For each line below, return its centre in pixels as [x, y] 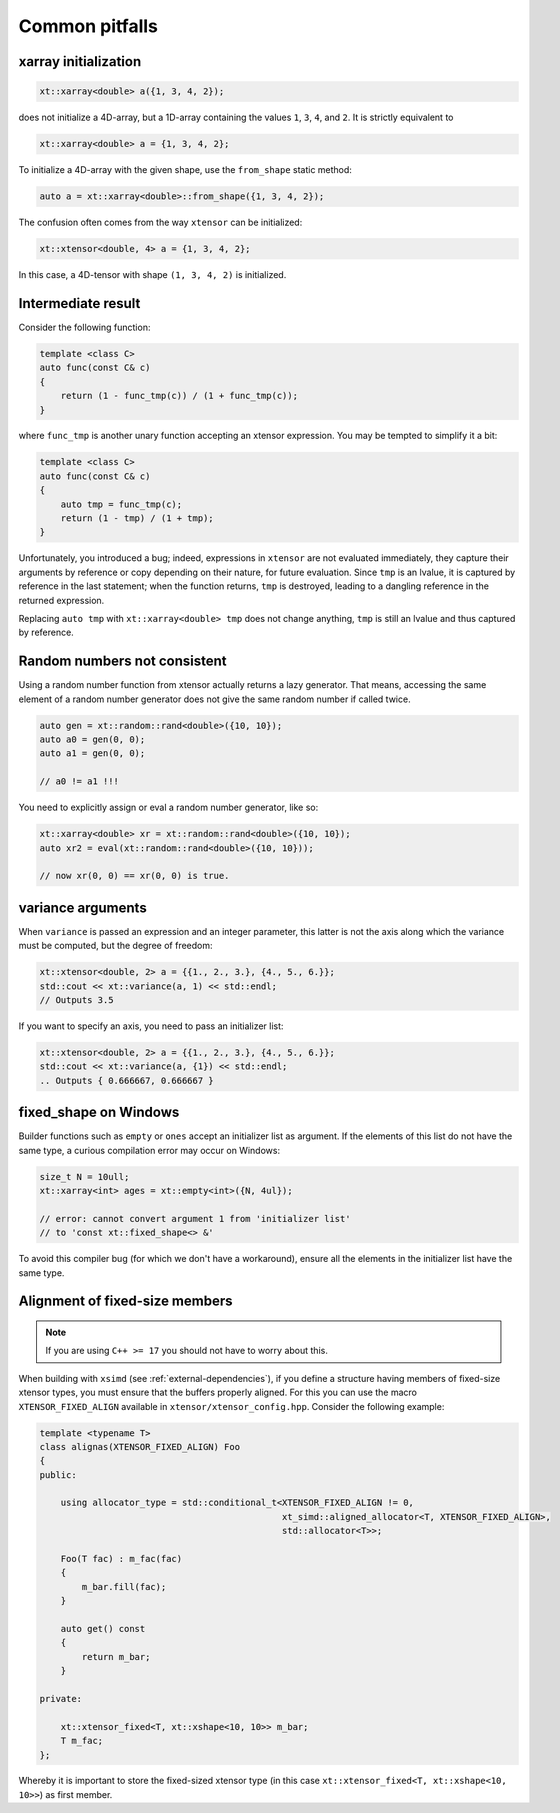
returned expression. [61, 600]
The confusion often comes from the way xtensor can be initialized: [160, 222]
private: [61, 1698]
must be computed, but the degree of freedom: [116, 946]
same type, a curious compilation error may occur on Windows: [149, 1150]
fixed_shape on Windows [99, 1112]
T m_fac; [82, 1741]
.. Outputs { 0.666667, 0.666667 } [126, 1080]
